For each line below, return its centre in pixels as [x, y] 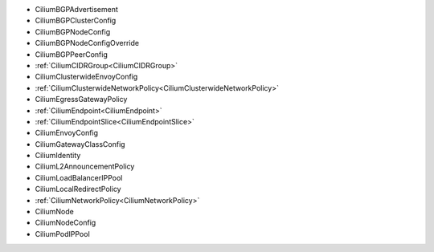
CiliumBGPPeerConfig [71, 54]
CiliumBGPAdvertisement [76, 9]
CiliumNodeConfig [66, 223]
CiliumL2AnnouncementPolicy [85, 167]
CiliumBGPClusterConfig [76, 21]
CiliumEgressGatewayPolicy [81, 100]
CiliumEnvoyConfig [67, 133]
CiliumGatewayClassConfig [80, 144]
